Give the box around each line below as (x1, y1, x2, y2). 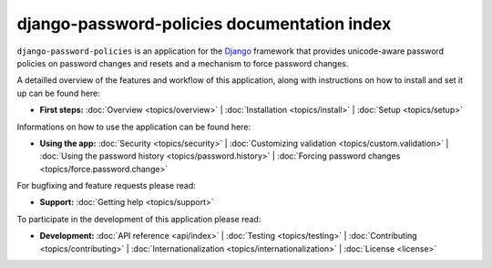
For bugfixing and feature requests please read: (16, 180, 196, 191)
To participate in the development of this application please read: (16, 213, 261, 224)
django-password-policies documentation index (16, 14, 392, 34)
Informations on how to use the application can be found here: (16, 121, 251, 132)
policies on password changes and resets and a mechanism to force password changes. (16, 57, 349, 68)
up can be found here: (16, 88, 100, 98)
